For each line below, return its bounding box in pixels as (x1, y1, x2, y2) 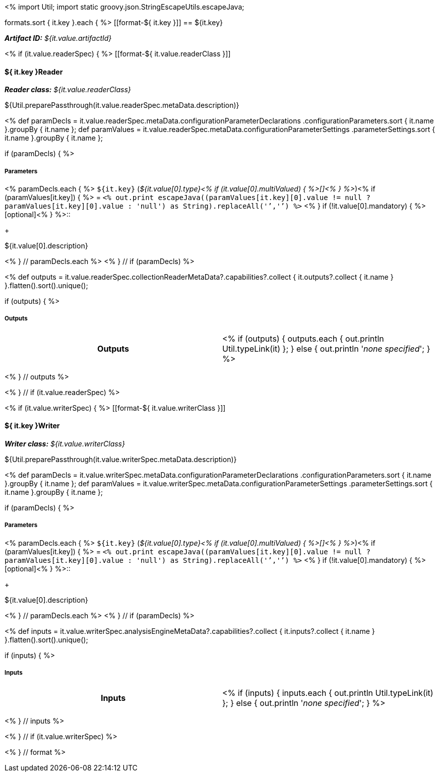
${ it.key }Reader (5, 67, 63, 76)
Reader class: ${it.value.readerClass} (5, 85, 131, 94)
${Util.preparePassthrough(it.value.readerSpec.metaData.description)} (5, 101, 239, 110)
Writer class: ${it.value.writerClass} (5, 439, 125, 448)
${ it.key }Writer (5, 421, 60, 430)
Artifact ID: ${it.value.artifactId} (5, 34, 112, 42)
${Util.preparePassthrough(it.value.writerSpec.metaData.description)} (5, 455, 237, 464)
